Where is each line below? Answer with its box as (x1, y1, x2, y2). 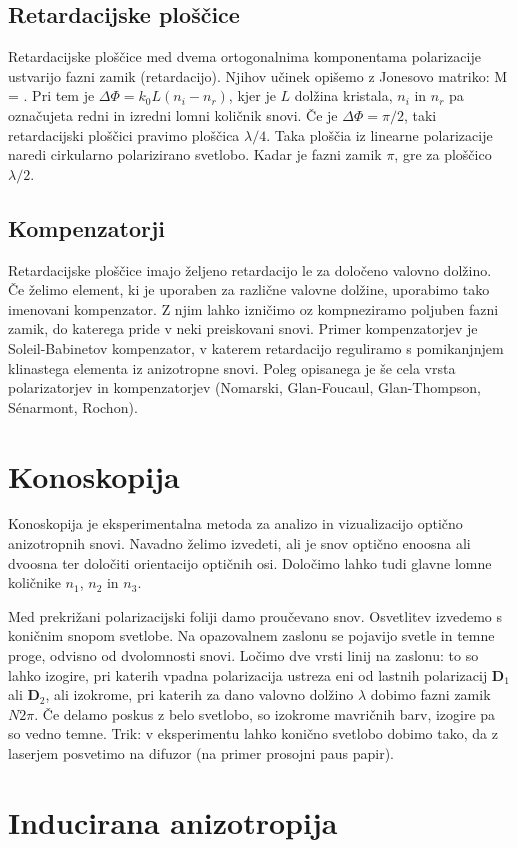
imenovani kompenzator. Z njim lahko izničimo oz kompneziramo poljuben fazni (8, 298, 499, 319)
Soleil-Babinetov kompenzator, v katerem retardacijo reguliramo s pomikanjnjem (8, 337, 504, 358)
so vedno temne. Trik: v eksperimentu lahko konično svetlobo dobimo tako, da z (8, 723, 498, 744)
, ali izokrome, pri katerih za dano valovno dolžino (45, 684, 354, 705)
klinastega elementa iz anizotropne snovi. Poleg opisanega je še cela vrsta (8, 357, 456, 378)
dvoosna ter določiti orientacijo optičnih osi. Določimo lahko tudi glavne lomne (8, 552, 492, 573)
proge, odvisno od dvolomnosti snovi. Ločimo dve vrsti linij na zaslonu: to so (8, 645, 479, 665)
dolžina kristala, (294, 85, 393, 106)
